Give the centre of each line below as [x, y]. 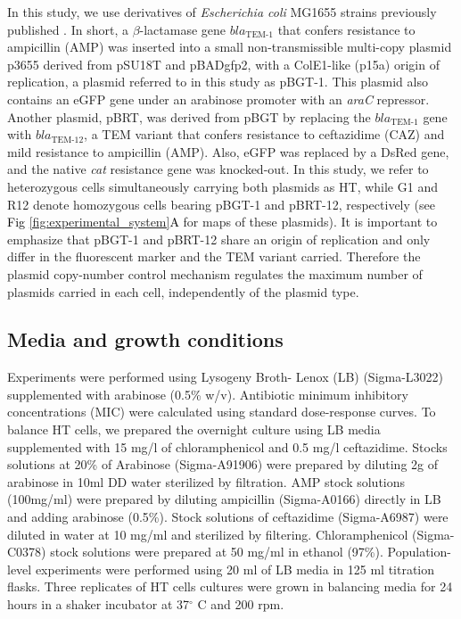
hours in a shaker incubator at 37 [99, 604]
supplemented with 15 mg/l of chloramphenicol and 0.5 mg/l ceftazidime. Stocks [227, 446]
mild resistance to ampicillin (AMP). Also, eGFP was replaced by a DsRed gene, [228, 151]
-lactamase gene [183, 29]
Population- [419, 552]
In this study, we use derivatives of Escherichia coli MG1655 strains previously [222, 12]
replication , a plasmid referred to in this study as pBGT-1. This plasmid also [218, 82]
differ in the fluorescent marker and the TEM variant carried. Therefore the [214, 256]
